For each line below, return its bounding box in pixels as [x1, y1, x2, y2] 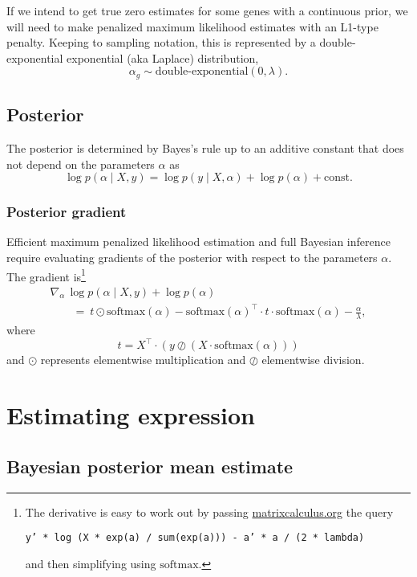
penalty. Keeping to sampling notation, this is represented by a [6, 34, 316, 51]
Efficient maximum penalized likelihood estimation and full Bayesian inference [6, 233, 391, 250]
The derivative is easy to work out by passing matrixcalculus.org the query [25, 503, 394, 520]
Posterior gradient [6, 202, 127, 222]
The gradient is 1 [6, 265, 86, 284]
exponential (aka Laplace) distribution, [67, 49, 259, 66]
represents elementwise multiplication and [40, 351, 246, 368]
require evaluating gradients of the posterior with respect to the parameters [6, 249, 378, 266]
